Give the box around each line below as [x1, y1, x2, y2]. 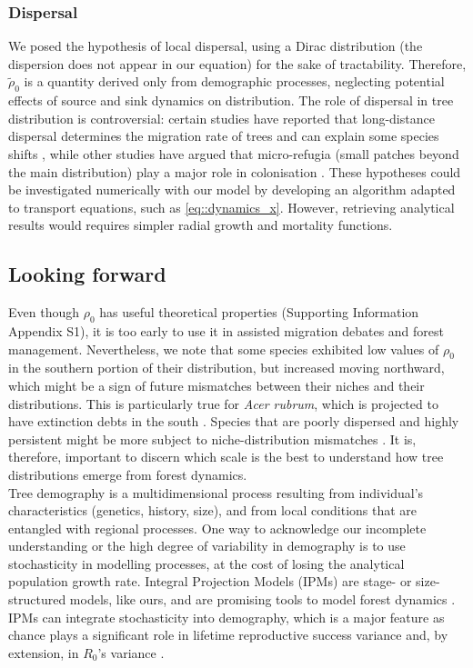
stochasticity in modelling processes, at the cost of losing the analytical [8, 553, 405, 573]
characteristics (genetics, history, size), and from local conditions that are [8, 501, 418, 520]
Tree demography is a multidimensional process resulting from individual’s [8, 483, 424, 502]
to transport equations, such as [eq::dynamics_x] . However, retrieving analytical [8, 197, 455, 216]
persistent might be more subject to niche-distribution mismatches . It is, [8, 429, 417, 448]
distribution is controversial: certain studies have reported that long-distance [8, 108, 435, 127]
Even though [8, 303, 79, 322]
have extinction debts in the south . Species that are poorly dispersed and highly [8, 412, 459, 431]
